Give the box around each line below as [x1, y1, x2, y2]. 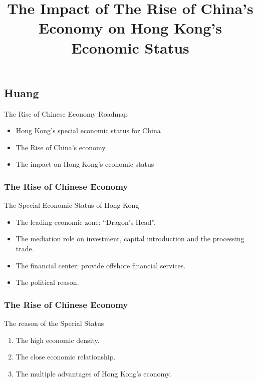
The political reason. [16, 277, 79, 287]
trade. [16, 243, 34, 253]
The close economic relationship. [16, 351, 116, 362]
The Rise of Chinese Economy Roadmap [4, 108, 128, 119]
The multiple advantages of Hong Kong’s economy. [16, 368, 171, 378]
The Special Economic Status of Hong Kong [4, 200, 139, 210]
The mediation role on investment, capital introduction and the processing [16, 233, 244, 244]
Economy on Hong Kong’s [38, 18, 222, 38]
